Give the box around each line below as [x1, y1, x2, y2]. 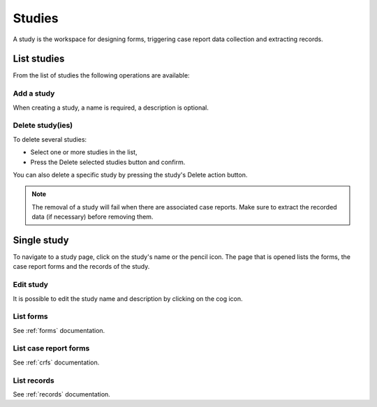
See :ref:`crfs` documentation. [13, 358, 100, 367]
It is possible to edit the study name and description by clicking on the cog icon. [13, 294, 243, 303]
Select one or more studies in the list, [30, 148, 138, 156]
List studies [13, 53, 65, 65]
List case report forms [13, 343, 90, 353]
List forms [13, 311, 48, 321]
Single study [13, 234, 69, 246]
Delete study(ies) [13, 121, 73, 131]
